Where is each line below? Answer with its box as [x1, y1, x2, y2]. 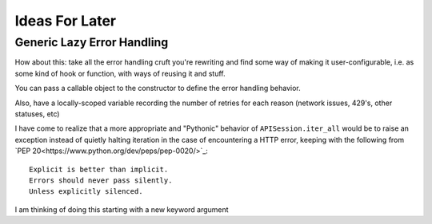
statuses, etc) [14, 108, 60, 119]
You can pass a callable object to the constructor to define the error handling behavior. [14, 84, 302, 93]
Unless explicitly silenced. [29, 187, 143, 196]
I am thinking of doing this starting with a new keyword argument [14, 204, 229, 214]
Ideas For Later [14, 12, 117, 29]
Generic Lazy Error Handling [14, 35, 169, 49]
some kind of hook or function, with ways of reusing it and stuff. [14, 69, 226, 78]
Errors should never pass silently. [29, 175, 173, 185]
